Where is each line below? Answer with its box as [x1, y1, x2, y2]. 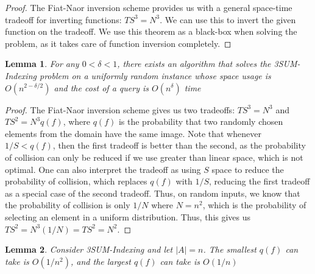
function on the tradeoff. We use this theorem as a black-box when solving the [5, 25, 297, 38]
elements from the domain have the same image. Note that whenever [5, 127, 261, 139]
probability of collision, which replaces [5, 175, 147, 188]
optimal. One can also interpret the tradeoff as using [5, 163, 201, 175]
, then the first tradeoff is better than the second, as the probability [52, 139, 306, 152]
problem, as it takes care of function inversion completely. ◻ [5, 37, 232, 49]
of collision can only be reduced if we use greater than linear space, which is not [5, 150, 303, 163]
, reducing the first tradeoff [209, 175, 310, 188]
